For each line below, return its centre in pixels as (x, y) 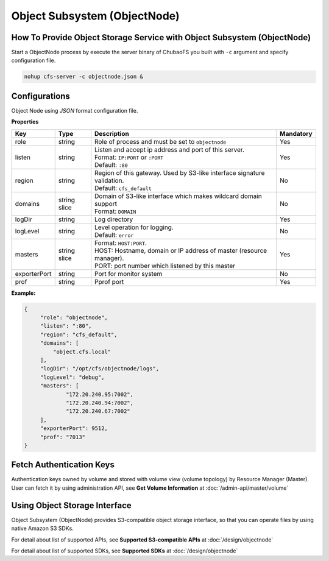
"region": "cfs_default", (79, 334)
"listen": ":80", (66, 326)
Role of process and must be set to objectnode (161, 141)
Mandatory (296, 133)
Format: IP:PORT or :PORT (129, 157)
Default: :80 (111, 164)
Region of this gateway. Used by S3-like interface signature (180, 172)
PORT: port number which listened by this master (165, 266)
